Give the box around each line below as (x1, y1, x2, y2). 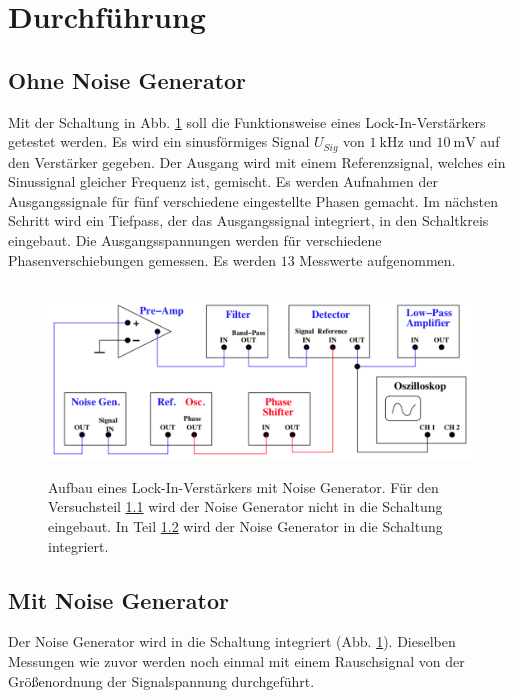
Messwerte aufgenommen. (299, 249, 456, 270)
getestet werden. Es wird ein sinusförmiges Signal (8, 131, 310, 152)
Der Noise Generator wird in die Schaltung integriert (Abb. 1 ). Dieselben (8, 631, 456, 652)
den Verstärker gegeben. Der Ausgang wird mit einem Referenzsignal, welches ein (8, 151, 506, 172)
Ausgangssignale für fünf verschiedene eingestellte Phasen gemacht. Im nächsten (8, 190, 498, 211)
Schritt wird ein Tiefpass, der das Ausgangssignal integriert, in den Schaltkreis (8, 210, 489, 231)
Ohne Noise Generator (8, 64, 247, 95)
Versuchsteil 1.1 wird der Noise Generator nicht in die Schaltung (48, 496, 443, 517)
